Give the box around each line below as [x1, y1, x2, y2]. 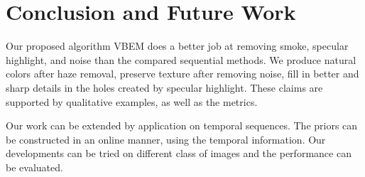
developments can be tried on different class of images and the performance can [6, 146, 352, 161]
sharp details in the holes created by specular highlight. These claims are [6, 80, 323, 95]
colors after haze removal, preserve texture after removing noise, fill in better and [6, 66, 359, 81]
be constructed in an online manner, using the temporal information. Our [6, 132, 326, 146]
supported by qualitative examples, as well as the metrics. [6, 94, 258, 109]
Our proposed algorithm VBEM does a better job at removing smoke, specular [6, 38, 349, 53]
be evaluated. [6, 159, 63, 174]
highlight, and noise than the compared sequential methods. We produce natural [6, 52, 356, 67]
